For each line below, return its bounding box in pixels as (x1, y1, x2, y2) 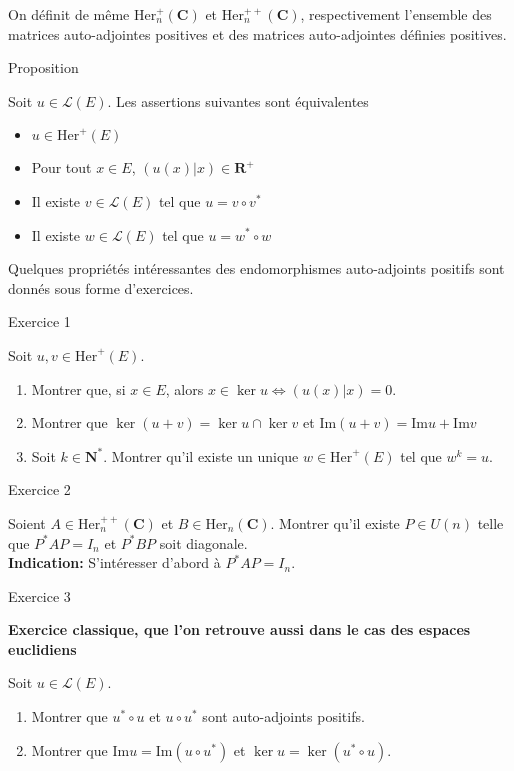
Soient (8, 512, 46, 533)
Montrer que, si (31, 378, 126, 399)
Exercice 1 (8, 311, 71, 332)
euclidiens (8, 638, 77, 659)
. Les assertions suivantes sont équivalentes (107, 90, 369, 111)
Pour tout (31, 157, 92, 178)
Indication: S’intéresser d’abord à (8, 552, 221, 573)
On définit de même (8, 4, 130, 24)
